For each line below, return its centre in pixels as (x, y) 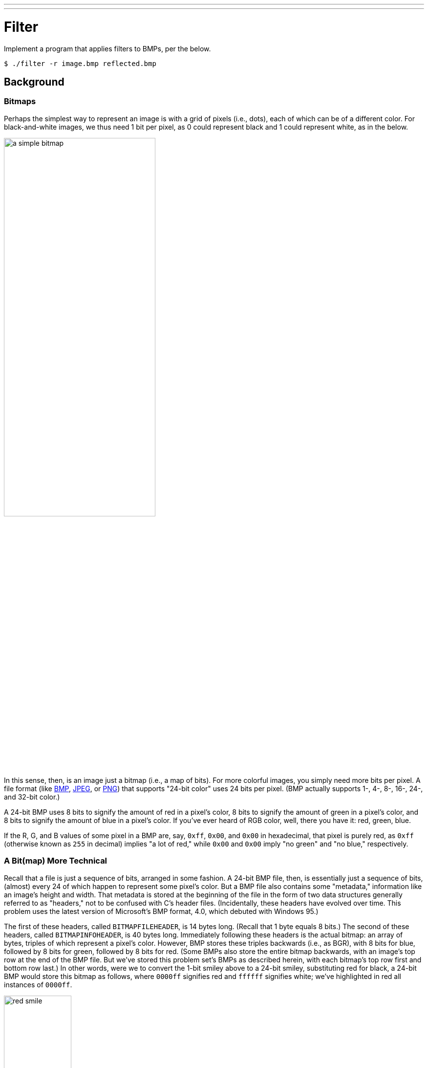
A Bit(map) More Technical (56, 861)
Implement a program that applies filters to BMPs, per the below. (107, 48)
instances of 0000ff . (38, 984)
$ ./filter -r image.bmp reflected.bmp (80, 63)
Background (34, 82)
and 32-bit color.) (32, 797)
